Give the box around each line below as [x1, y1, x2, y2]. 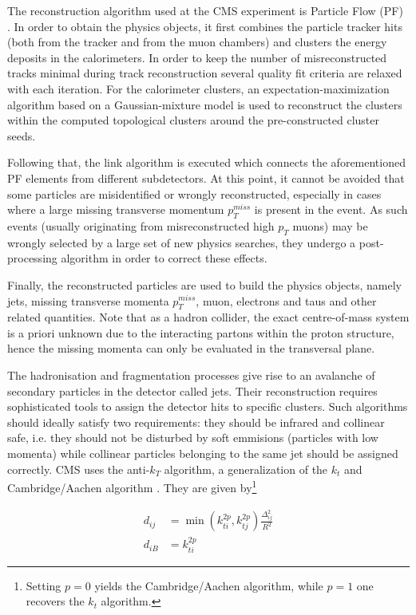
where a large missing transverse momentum [7, 201, 224, 218]
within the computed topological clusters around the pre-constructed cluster [7, 112, 380, 128]
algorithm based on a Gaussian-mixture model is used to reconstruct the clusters [7, 96, 402, 112]
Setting [26, 577, 61, 593]
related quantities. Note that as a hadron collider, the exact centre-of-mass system [7, 309, 410, 325]
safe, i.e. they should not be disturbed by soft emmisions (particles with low [7, 429, 378, 446]
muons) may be [292, 217, 368, 234]
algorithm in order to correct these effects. [61, 250, 267, 266]
